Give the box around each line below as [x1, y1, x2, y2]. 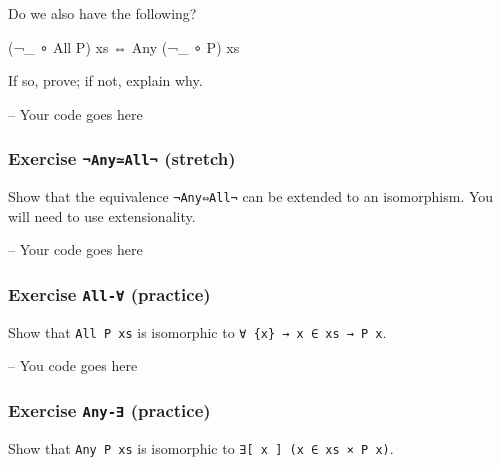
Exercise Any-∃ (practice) [8, 397, 211, 422]
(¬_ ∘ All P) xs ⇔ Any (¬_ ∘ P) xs [8, 36, 240, 57]
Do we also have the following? [8, 3, 197, 23]
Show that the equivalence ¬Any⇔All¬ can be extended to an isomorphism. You [8, 186, 494, 207]
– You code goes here [8, 355, 138, 376]
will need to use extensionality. [8, 205, 196, 226]
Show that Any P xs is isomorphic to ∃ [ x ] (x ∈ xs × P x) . [8, 437, 394, 458]
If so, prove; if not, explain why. [8, 70, 203, 91]
